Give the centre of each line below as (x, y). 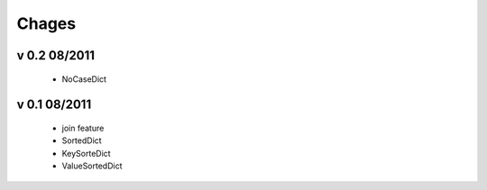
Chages (46, 23)
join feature (83, 128)
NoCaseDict (84, 79)
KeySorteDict (87, 153)
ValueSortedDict (92, 166)
